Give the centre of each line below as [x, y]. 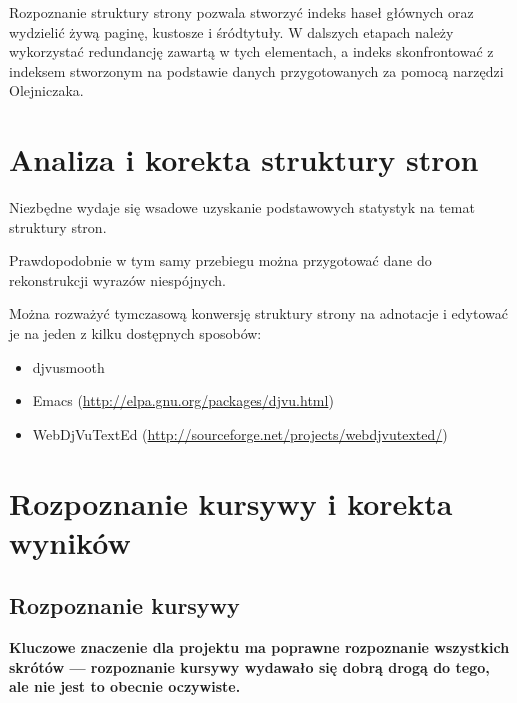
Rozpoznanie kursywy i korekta [231, 502]
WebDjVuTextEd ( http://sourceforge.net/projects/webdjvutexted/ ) [240, 433]
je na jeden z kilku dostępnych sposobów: [135, 333]
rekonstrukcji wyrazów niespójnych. [117, 279]
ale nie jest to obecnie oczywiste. [125, 686]
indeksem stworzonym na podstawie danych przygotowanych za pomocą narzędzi [256, 70]
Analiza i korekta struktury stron [244, 159]
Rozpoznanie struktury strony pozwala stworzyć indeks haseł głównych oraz [241, 12]
